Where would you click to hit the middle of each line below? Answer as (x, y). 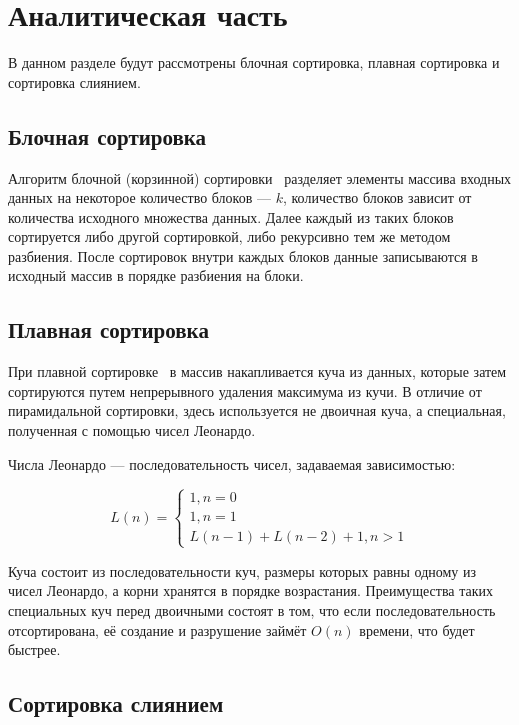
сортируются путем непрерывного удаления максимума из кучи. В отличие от (245, 390)
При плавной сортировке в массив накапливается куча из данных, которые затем (257, 371)
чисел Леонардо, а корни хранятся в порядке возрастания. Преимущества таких (251, 590)
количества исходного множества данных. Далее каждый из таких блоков (231, 216)
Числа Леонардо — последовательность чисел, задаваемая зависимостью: (232, 463)
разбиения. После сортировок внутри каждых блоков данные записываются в (243, 255)
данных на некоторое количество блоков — (139, 197)
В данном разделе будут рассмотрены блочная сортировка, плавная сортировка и (254, 62)
